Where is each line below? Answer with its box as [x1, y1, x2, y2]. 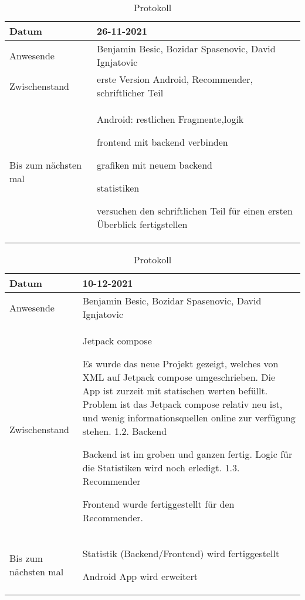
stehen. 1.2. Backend [82, 424, 167, 438]
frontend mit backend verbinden [97, 135, 228, 149]
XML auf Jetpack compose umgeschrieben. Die [82, 370, 276, 384]
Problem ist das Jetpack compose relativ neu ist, [82, 397, 283, 411]
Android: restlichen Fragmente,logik [97, 112, 244, 126]
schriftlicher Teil [97, 86, 164, 99]
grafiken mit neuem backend [97, 158, 212, 172]
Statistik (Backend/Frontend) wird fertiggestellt [82, 547, 280, 560]
